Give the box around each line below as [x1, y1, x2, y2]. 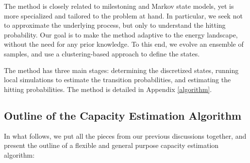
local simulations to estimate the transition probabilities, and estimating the [4, 74, 231, 85]
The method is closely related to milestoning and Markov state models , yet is [4, 1, 234, 11]
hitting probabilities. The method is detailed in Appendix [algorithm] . [4, 84, 212, 94]
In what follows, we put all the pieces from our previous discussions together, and [4, 130, 247, 141]
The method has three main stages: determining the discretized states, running [4, 65, 239, 75]
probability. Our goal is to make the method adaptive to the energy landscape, [4, 29, 238, 39]
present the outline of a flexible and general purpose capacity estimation [4, 140, 219, 150]
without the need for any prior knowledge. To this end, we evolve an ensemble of [4, 39, 244, 49]
